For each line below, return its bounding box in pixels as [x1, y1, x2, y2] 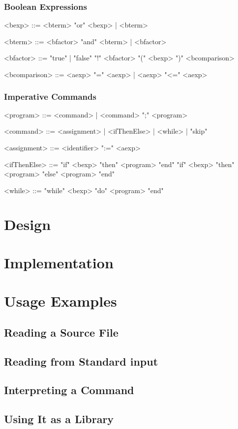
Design [4, 214, 51, 234]
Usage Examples [4, 291, 117, 311]
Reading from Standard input [4, 353, 158, 369]
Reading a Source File [4, 324, 119, 340]
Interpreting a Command [4, 382, 134, 398]
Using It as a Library [4, 411, 114, 427]
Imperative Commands [4, 90, 96, 102]
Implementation [4, 252, 114, 272]
